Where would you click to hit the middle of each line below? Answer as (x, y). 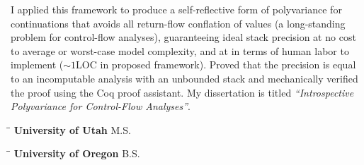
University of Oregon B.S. (77, 153)
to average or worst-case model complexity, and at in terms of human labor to (180, 50)
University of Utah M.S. (72, 129)
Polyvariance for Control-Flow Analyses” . (101, 106)
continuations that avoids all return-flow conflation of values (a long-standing (178, 23)
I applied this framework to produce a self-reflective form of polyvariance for (176, 9)
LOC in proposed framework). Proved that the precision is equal (216, 65)
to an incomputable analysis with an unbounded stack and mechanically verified (184, 78)
